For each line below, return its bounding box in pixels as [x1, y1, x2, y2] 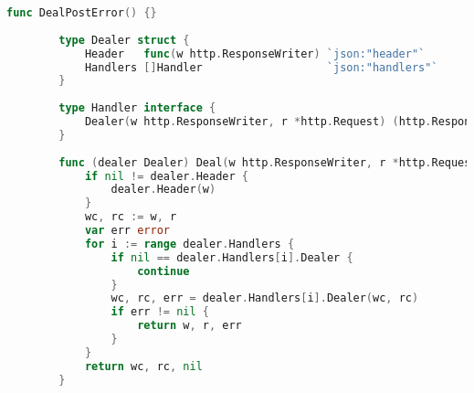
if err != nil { [111, 305, 209, 319]
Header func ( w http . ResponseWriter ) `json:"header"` [84, 47, 426, 60]
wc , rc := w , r [84, 210, 177, 224]
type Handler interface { [58, 101, 216, 115]
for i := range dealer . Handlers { [84, 237, 295, 250]
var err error [84, 224, 170, 237]
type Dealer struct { [58, 33, 190, 47]
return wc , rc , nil [84, 359, 203, 373]
